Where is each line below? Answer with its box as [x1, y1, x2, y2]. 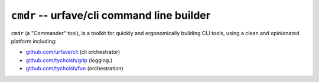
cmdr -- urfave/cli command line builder [11, 9, 211, 22]
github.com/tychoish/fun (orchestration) [25, 65, 123, 72]
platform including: [11, 37, 57, 45]
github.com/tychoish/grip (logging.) [25, 56, 112, 64]
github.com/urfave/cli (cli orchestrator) [25, 49, 121, 56]
